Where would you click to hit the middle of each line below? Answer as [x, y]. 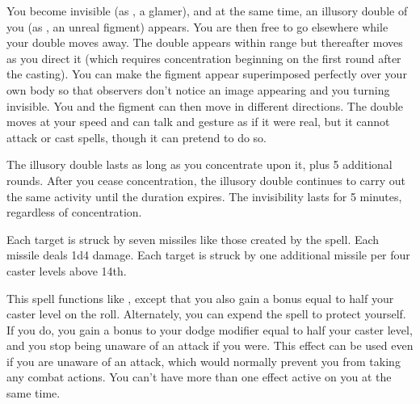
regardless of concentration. [74, 212]
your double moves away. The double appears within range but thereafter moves [205, 42]
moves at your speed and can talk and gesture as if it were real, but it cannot [198, 122]
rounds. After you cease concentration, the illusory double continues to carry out [206, 180]
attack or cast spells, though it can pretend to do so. [136, 137]
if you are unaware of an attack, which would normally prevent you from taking [204, 361]
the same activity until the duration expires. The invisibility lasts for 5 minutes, [204, 196]
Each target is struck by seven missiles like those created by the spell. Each [193, 239]
